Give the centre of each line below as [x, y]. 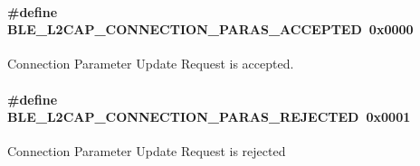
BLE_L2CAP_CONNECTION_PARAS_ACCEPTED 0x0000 [210, 29]
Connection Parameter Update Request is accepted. [151, 64]
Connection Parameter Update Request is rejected [147, 151]
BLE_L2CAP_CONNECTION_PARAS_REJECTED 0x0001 [209, 117]
